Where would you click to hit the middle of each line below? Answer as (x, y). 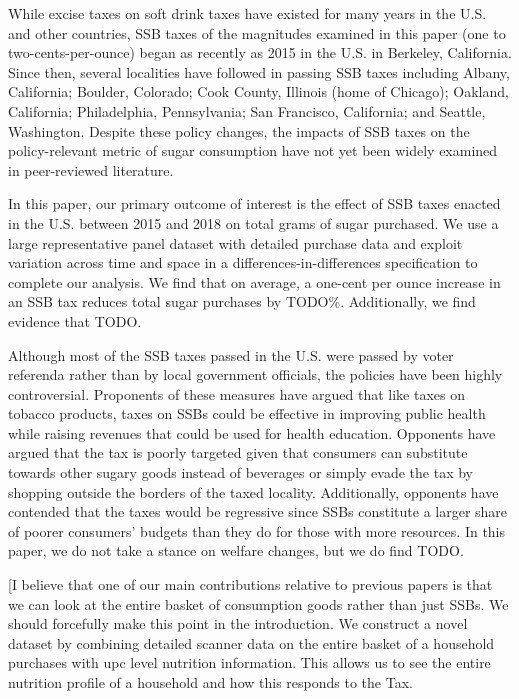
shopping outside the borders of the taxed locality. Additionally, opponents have (253, 491)
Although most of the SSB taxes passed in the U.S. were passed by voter (231, 354)
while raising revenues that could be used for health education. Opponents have (252, 432)
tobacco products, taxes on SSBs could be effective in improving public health (247, 413)
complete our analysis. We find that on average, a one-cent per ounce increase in (254, 281)
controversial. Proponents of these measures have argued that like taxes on (236, 393)
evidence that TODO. (75, 320)
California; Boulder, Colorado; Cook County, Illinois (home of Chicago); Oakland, (258, 91)
